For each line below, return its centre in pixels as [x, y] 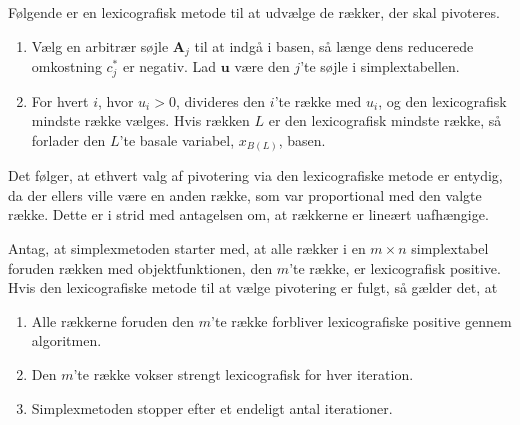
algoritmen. [66, 340]
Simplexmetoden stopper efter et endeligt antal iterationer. [212, 407]
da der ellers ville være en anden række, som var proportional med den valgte [245, 194]
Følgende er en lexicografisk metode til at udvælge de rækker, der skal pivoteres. [254, 12]
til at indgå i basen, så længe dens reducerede [334, 45]
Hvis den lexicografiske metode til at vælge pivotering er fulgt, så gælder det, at [253, 287]
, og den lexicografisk [442, 100]
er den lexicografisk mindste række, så [385, 120]
